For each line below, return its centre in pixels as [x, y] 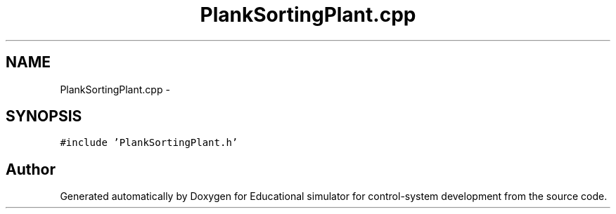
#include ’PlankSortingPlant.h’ [149, 143]
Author [31, 169]
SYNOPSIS [44, 116]
